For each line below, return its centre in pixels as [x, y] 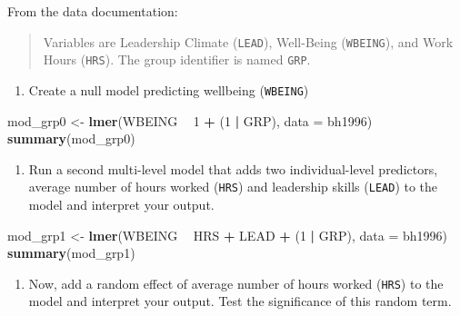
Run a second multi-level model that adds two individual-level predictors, [233, 168]
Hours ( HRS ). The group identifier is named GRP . [177, 59]
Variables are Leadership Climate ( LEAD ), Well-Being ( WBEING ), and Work [248, 41]
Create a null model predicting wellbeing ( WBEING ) [169, 89]
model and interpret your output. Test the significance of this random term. [240, 301]
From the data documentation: [93, 11]
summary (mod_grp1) [71, 253]
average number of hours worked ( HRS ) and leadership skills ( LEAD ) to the [233, 187]
